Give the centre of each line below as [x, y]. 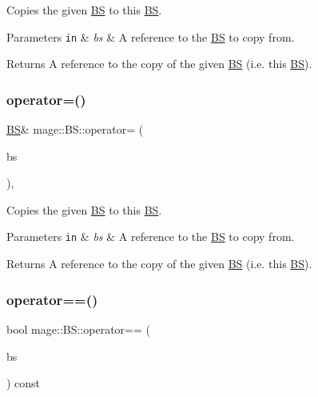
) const [24, 383]
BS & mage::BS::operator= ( [75, 129]
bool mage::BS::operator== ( [78, 329]
